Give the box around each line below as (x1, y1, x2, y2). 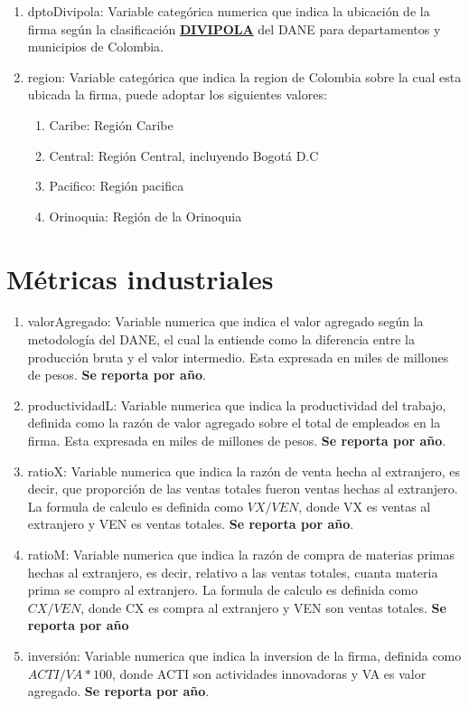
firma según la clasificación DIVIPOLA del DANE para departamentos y (27, 19, 441, 38)
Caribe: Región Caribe (49, 115, 174, 134)
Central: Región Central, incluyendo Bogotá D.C (49, 146, 319, 165)
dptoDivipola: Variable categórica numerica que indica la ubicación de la (27, 2, 430, 20)
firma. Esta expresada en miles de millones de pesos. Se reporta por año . (27, 431, 446, 450)
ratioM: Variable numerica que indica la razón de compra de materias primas (27, 545, 455, 563)
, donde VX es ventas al (298, 496, 431, 515)
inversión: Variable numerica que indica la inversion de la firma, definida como (27, 645, 462, 664)
